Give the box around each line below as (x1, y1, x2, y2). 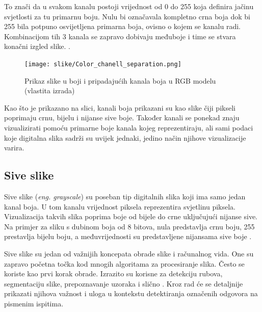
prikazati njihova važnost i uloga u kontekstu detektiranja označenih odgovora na (4, 288, 258, 299)
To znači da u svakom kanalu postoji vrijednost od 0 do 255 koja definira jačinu (4, 1, 254, 11)
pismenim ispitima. (4, 298, 64, 308)
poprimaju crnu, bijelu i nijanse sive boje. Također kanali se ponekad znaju (4, 112, 240, 123)
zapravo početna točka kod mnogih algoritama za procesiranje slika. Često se (4, 258, 245, 269)
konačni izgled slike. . (4, 41, 70, 51)
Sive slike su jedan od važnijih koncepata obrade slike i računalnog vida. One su (4, 248, 254, 258)
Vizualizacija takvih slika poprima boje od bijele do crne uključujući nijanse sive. (4, 211, 257, 222)
